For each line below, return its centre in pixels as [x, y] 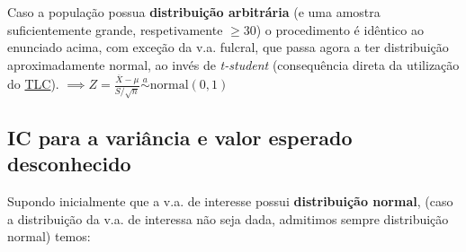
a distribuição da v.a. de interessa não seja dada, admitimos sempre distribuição [228, 218]
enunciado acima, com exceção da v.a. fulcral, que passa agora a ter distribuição [228, 47]
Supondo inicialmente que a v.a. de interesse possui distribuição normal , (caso [230, 201]
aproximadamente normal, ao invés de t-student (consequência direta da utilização [233, 64]
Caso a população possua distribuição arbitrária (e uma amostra [194, 12]
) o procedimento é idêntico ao [340, 29]
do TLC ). [33, 84]
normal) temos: [49, 236]
